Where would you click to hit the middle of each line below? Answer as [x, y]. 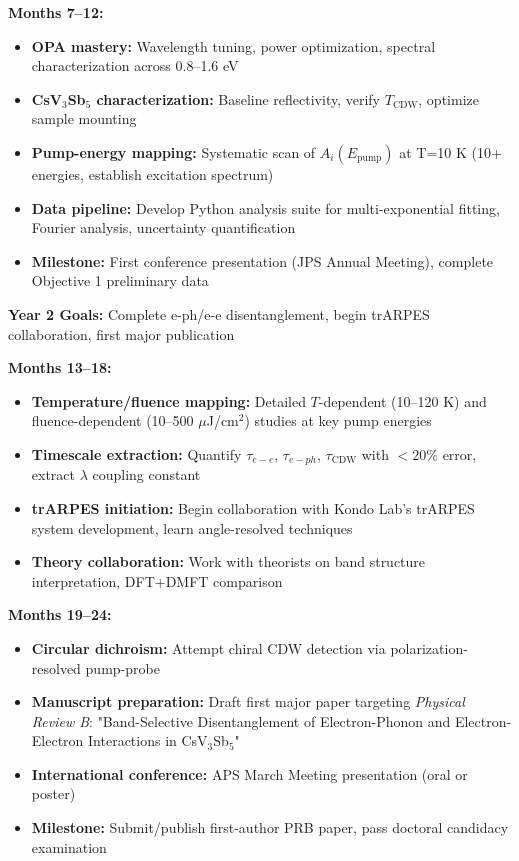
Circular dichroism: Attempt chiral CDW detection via [208, 647]
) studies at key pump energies [338, 420]
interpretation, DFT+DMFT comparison [157, 580]
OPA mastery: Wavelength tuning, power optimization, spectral [233, 45]
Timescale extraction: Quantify [136, 453]
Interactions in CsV [148, 740]
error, [459, 453]
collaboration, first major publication [121, 333]
